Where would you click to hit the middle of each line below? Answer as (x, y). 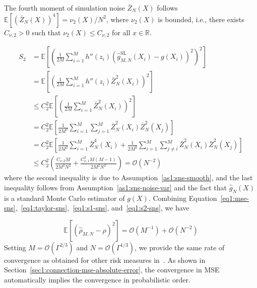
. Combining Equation (183, 198)
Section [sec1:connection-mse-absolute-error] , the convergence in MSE (112, 270)
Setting (15, 247)
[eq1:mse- (235, 198)
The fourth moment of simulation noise (65, 8)
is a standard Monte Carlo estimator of (65, 198)
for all (121, 32)
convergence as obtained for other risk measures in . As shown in (105, 260)
